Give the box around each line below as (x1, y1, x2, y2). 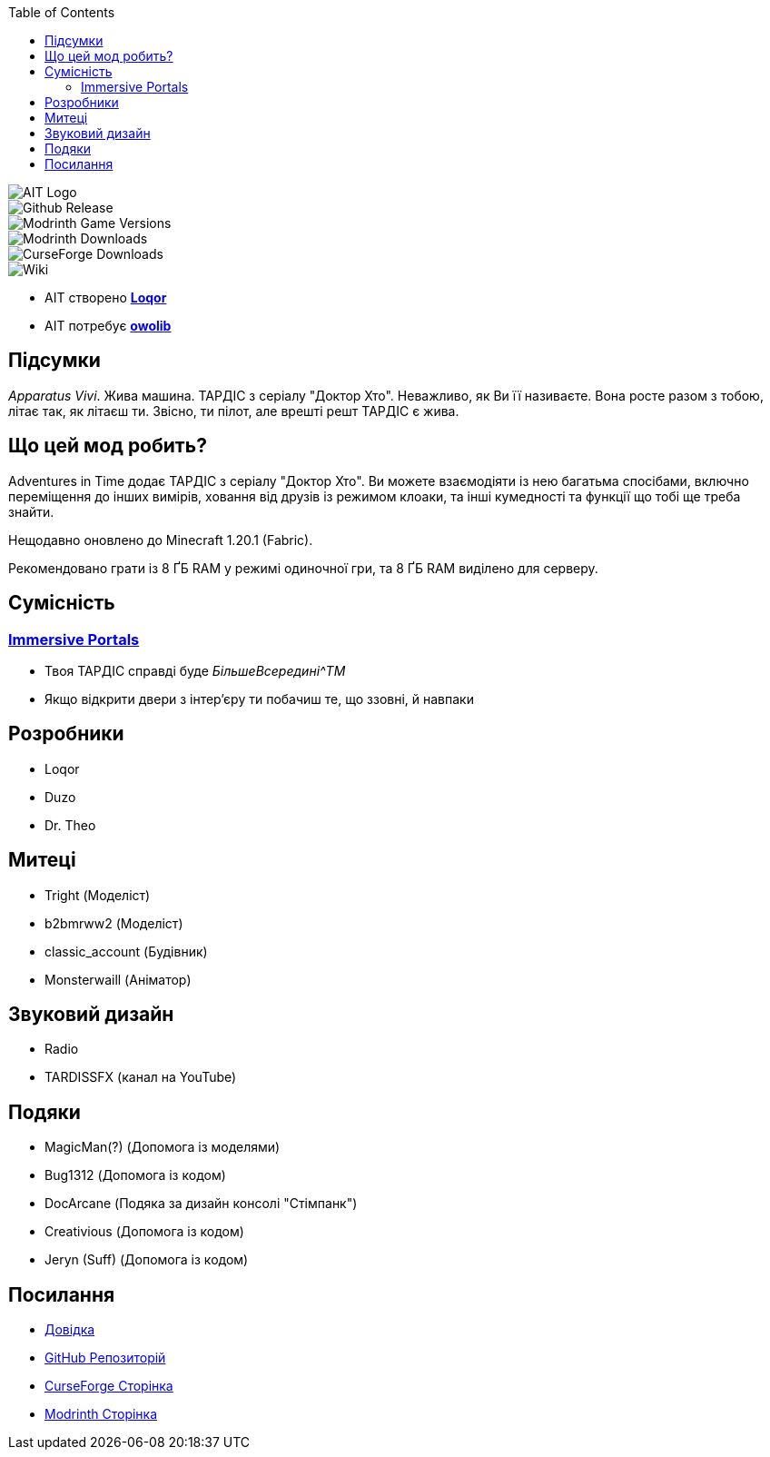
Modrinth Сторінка (44, 1406, 158, 1422)
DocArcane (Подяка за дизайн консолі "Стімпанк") (44, 1195, 358, 1212)
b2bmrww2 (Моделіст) (44, 915, 183, 931)
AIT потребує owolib (44, 318, 172, 333)
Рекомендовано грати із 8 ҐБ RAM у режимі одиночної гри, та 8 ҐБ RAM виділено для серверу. (8, 560, 598, 576)
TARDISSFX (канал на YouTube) (44, 1069, 237, 1085)
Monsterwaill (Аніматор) (44, 971, 192, 987)
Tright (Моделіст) (44, 887, 151, 903)
